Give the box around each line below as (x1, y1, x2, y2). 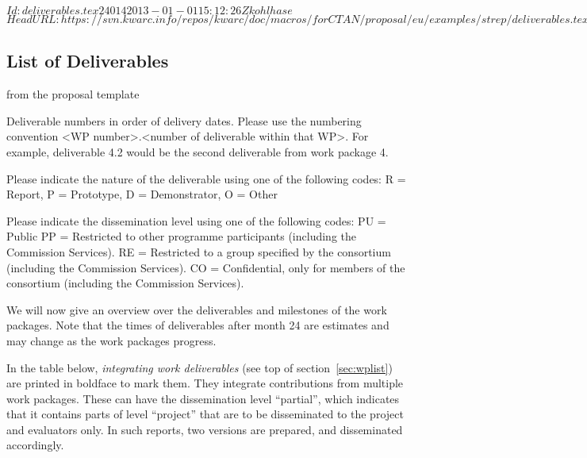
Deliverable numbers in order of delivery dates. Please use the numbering (6, 112, 362, 129)
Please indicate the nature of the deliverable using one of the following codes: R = (6, 170, 406, 187)
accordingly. (6, 437, 64, 453)
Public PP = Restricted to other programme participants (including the (6, 228, 356, 244)
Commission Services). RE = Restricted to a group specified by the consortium (6, 243, 391, 260)
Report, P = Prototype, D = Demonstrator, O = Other (6, 186, 278, 202)
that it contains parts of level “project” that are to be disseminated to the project (6, 406, 404, 422)
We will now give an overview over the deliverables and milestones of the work (6, 301, 387, 318)
